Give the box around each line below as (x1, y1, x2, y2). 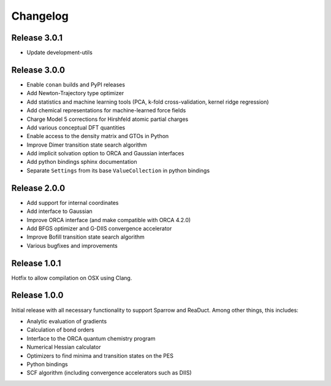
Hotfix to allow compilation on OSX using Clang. (11, 274, 132, 282)
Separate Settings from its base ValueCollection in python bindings (26, 166, 210, 174)
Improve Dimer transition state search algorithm (26, 141, 147, 149)
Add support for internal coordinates (26, 199, 119, 206)
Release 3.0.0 (11, 64, 66, 75)
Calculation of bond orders (26, 326, 94, 334)
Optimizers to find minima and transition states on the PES (26, 352, 174, 359)
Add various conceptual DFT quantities (26, 123, 126, 131)
